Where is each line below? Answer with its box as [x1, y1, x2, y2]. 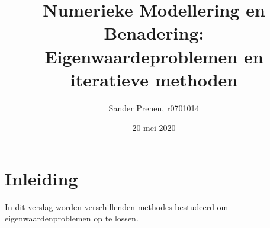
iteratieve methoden [70, 67, 238, 91]
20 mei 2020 [132, 121, 176, 134]
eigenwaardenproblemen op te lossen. [5, 212, 139, 224]
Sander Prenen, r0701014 [108, 101, 200, 114]
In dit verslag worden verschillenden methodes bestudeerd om [5, 200, 229, 213]
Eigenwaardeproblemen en [44, 44, 263, 68]
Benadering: [104, 21, 204, 45]
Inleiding [5, 166, 78, 190]
